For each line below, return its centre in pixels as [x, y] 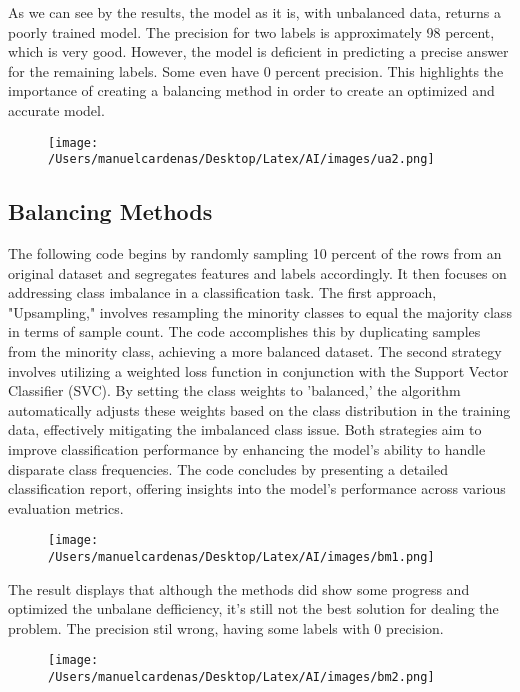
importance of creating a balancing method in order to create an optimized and [251, 90]
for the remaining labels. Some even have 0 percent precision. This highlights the [256, 70]
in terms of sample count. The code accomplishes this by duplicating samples [244, 331]
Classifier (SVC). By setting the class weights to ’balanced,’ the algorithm [234, 390]
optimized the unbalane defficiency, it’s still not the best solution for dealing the [253, 608]
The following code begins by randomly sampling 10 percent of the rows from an [255, 253]
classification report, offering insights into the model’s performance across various [257, 488]
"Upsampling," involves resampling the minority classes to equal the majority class [260, 311]
